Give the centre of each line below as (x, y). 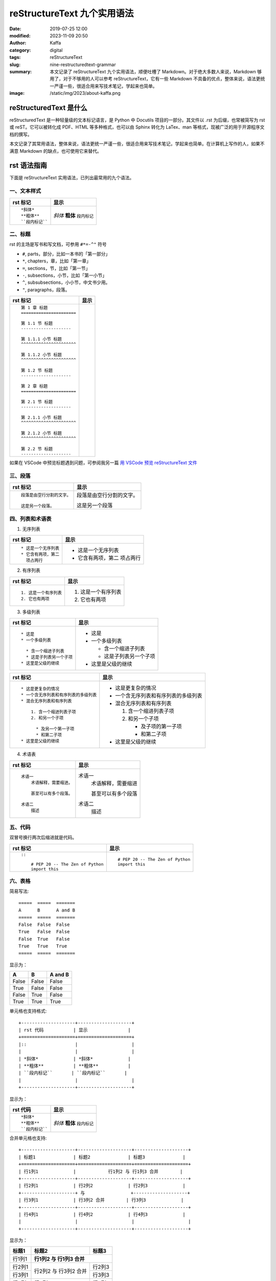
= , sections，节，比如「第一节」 (56, 268)
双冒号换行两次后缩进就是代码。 (43, 837)
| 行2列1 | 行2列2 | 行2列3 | (102, 1186)
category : (20, 50)
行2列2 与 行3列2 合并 (60, 1271)
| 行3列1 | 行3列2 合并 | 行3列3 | (101, 1200)
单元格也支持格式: (28, 1011)
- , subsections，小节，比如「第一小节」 (65, 275)
